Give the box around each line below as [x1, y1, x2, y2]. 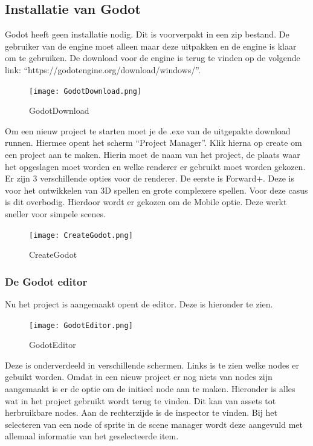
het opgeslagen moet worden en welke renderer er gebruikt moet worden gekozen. [5, 160, 306, 172]
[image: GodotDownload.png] [29, 87, 142, 96]
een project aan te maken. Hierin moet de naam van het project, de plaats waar [5, 148, 300, 161]
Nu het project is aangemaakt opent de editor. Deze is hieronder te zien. [5, 298, 273, 310]
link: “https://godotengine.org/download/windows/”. [5, 63, 201, 76]
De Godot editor [5, 274, 88, 289]
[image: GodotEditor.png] [29, 321, 133, 330]
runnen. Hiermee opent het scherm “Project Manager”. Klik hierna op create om [5, 136, 302, 149]
